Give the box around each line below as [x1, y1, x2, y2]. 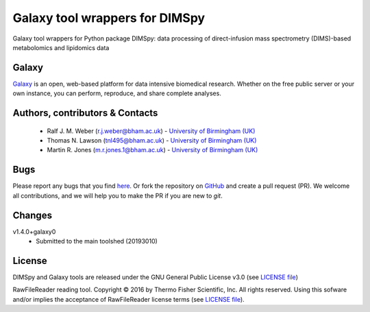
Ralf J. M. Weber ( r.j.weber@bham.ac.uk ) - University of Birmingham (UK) [47, 127, 256, 135]
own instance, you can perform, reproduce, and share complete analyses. [12, 89, 222, 97]
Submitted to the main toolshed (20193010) [36, 237, 158, 245]
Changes [12, 209, 53, 221]
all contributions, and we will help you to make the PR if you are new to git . [12, 191, 223, 200]
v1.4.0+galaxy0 [12, 227, 56, 236]
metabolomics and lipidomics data [12, 43, 110, 51]
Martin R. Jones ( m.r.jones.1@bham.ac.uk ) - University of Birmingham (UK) [47, 146, 258, 154]
